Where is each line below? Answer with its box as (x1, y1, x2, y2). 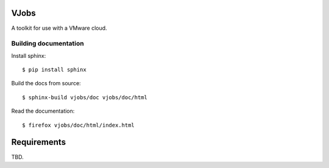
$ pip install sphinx (22, 66, 87, 73)
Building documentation (11, 40, 85, 48)
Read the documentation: (11, 107, 75, 115)
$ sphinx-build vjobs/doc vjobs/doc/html (22, 94, 147, 100)
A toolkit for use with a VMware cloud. (11, 24, 107, 32)
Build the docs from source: (11, 80, 82, 87)
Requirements (11, 137, 66, 147)
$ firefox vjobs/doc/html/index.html (22, 122, 135, 128)
